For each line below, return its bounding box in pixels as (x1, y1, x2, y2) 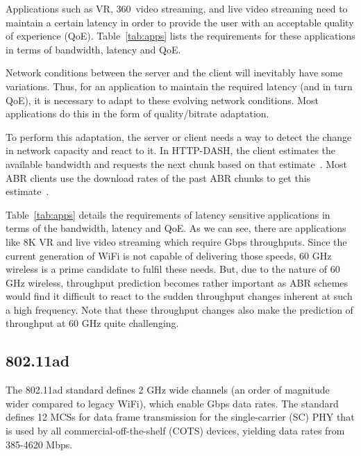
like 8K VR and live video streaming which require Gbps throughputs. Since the (6, 234, 347, 248)
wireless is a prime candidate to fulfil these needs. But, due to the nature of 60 (6, 262, 340, 276)
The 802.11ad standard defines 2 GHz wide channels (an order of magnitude (6, 382, 330, 397)
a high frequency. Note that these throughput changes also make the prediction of (6, 302, 353, 316)
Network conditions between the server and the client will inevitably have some (6, 65, 343, 80)
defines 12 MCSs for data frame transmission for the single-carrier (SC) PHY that (6, 409, 355, 424)
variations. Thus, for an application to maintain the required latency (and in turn (6, 78, 353, 93)
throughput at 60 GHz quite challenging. (6, 316, 179, 330)
